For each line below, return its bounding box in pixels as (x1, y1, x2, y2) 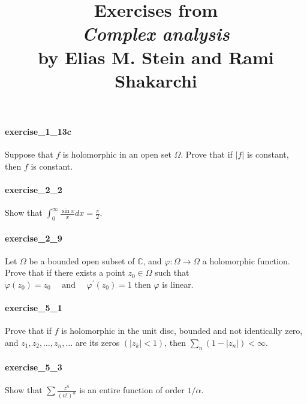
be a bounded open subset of (29, 254, 135, 267)
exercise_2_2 (5, 183, 62, 195)
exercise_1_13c (5, 125, 71, 137)
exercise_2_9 (5, 231, 62, 244)
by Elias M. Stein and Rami (38, 44, 274, 69)
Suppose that (5, 148, 53, 161)
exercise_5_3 (5, 361, 62, 373)
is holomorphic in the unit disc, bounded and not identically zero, (61, 324, 303, 337)
